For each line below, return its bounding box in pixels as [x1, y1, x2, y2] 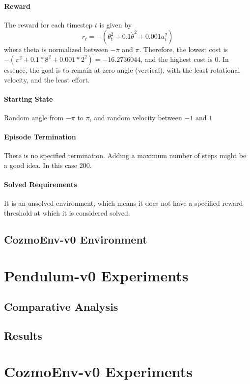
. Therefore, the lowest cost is [139, 44, 228, 55]
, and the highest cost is [140, 54, 213, 64]
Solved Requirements [4, 179, 77, 190]
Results [4, 328, 42, 343]
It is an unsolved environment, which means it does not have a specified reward [4, 198, 243, 208]
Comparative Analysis [4, 299, 118, 314]
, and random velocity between [89, 112, 182, 122]
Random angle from [4, 112, 64, 122]
